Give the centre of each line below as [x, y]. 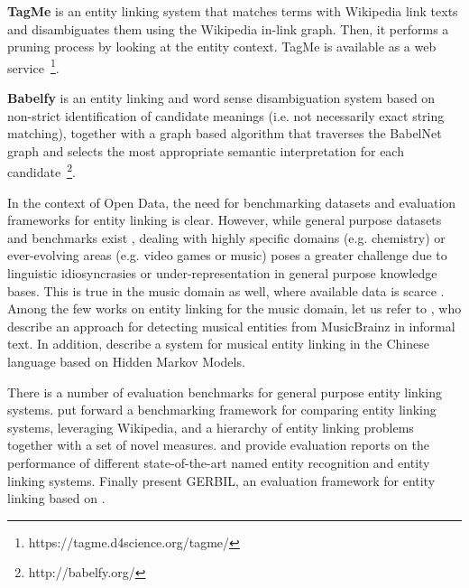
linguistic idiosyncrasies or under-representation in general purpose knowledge [222, 273]
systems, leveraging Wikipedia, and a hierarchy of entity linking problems [211, 427]
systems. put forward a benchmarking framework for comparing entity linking [222, 410]
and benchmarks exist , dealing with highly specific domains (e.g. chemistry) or [226, 237]
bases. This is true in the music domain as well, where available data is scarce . [226, 290]
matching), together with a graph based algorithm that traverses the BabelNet [225, 133]
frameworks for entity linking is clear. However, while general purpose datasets [225, 220]
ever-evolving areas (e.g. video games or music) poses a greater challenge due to [227, 255]
